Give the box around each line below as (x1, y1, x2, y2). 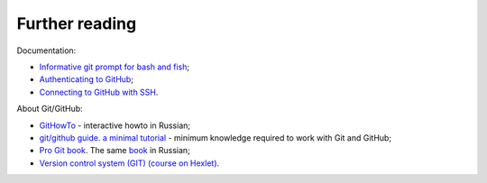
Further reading (16, 14, 137, 33)
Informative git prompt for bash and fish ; (39, 61, 189, 72)
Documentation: (16, 45, 77, 56)
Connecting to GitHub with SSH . (39, 87, 159, 97)
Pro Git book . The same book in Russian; (39, 145, 191, 156)
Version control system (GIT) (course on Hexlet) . (39, 158, 220, 169)
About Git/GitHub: (16, 104, 83, 114)
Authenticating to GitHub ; (39, 74, 134, 85)
